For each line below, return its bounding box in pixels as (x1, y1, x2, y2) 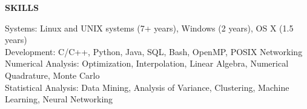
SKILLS (5, 1, 39, 13)
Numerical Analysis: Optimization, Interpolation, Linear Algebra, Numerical (5, 57, 289, 70)
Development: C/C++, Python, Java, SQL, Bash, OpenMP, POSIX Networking (5, 45, 303, 58)
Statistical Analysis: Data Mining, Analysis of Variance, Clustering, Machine (5, 81, 289, 93)
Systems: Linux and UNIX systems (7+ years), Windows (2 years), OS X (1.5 (5, 21, 294, 34)
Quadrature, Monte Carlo (5, 68, 100, 81)
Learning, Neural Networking (5, 93, 113, 105)
